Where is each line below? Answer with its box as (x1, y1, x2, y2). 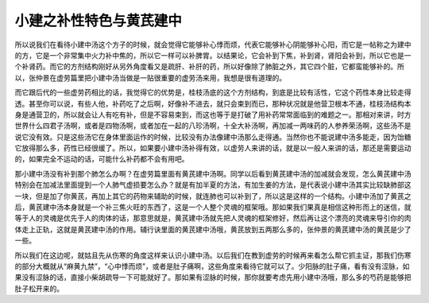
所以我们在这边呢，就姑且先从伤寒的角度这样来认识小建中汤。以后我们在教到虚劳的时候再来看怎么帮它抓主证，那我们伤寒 (14, 251, 412, 260)
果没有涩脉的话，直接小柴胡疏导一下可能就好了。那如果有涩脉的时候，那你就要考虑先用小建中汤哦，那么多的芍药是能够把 (14, 273, 412, 282)
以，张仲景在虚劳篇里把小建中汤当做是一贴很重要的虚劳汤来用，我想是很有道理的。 (14, 72, 286, 83)
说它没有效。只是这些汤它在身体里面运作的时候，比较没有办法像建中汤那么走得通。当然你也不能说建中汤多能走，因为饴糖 (14, 132, 412, 142)
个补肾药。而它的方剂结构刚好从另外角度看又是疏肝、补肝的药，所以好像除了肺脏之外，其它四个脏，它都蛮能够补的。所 (14, 62, 404, 72)
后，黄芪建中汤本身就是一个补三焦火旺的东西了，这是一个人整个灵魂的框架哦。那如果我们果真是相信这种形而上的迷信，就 (14, 203, 412, 212)
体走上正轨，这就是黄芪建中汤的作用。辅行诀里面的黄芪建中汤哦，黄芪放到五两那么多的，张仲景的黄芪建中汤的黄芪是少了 (14, 224, 412, 234)
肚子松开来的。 (14, 283, 64, 293)
